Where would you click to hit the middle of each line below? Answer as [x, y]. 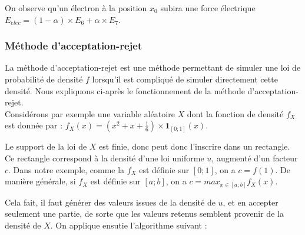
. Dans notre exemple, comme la [67, 169]
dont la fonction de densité [235, 113]
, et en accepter [251, 202]
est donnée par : [34, 125]
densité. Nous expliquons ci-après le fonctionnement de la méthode [125, 90]
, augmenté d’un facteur [255, 158]
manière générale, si [40, 181]
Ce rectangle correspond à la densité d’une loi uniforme [105, 158]
